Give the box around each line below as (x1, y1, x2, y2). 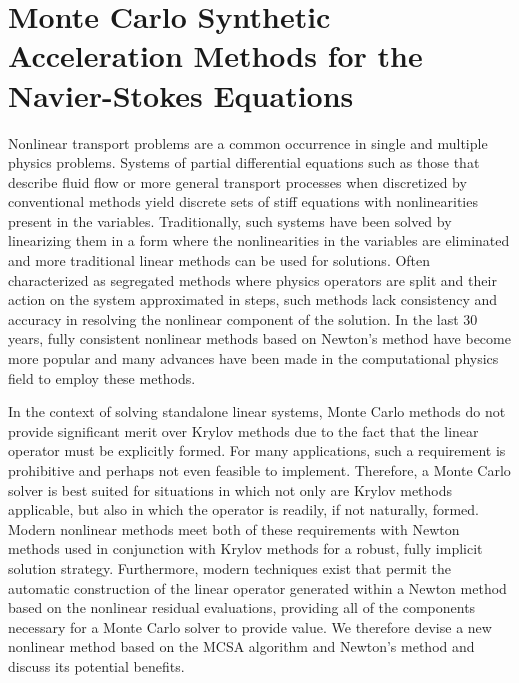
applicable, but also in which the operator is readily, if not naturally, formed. (8, 499, 479, 520)
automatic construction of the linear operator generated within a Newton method (8, 577, 507, 598)
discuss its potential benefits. (8, 655, 185, 676)
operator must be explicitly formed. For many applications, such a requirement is (8, 440, 506, 461)
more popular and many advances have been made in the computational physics (8, 348, 499, 369)
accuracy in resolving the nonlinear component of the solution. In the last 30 (8, 308, 478, 329)
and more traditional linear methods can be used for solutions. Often (8, 250, 431, 271)
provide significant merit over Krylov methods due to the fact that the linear (8, 420, 479, 441)
